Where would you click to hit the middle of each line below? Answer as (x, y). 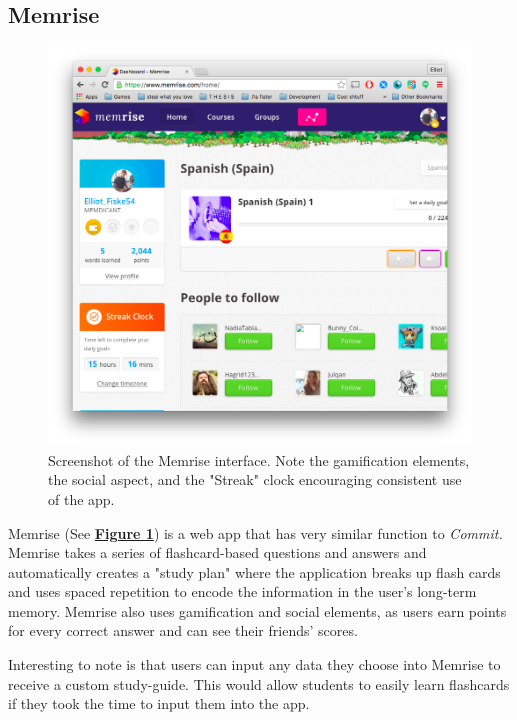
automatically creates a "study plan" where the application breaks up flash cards (254, 571)
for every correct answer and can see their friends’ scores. (183, 630)
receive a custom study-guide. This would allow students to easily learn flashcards (259, 683)
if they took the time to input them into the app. (159, 703)
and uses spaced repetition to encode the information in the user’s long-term (242, 591)
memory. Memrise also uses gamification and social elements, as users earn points (257, 610)
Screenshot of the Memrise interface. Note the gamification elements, (259, 459)
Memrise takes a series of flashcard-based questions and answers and (217, 552)
